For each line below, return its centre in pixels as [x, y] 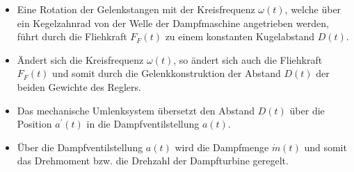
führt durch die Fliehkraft [72, 36]
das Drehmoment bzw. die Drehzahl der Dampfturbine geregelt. [153, 161]
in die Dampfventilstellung [143, 124]
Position [34, 124]
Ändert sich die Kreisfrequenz [80, 59]
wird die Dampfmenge [222, 147]
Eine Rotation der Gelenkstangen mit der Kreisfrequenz [136, 9]
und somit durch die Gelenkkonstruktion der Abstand [167, 73]
